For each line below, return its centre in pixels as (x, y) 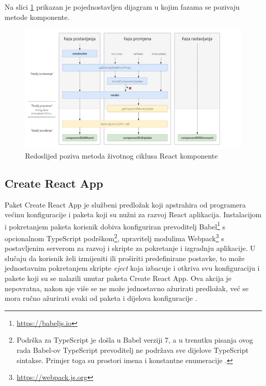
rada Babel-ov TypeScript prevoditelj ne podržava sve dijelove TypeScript (132, 350)
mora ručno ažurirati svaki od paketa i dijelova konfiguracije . (101, 298)
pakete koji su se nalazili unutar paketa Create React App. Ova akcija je (118, 278)
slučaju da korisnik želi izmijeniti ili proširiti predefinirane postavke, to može (125, 258)
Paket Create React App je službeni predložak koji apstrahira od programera (125, 204)
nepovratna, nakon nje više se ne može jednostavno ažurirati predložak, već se (127, 288)
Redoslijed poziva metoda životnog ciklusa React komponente (122, 155)
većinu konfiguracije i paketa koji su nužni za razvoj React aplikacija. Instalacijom (133, 214)
